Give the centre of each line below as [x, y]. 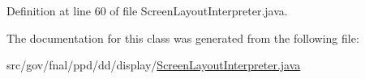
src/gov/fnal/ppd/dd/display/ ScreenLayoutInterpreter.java [154, 65]
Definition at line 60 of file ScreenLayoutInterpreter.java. [147, 10]
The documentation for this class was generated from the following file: [183, 37]
